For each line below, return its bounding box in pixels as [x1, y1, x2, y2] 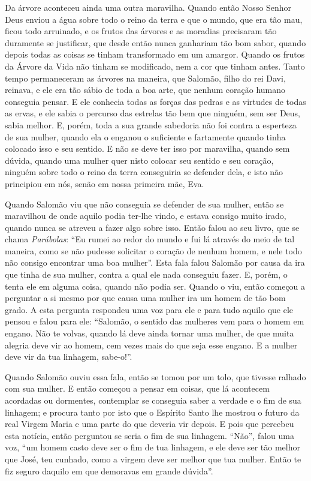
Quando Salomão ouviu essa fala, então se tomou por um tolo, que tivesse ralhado [5, 370, 306, 383]
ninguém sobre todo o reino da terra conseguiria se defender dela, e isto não [5, 166, 283, 178]
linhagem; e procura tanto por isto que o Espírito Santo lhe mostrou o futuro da [5, 405, 300, 418]
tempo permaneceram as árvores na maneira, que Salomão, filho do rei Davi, [5, 71, 286, 84]
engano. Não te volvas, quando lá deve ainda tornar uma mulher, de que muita [5, 327, 294, 339]
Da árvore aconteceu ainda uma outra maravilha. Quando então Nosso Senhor [5, 1, 292, 13]
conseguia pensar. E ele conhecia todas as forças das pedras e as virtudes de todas [5, 95, 306, 107]
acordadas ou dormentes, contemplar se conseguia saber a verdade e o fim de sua [5, 394, 301, 406]
